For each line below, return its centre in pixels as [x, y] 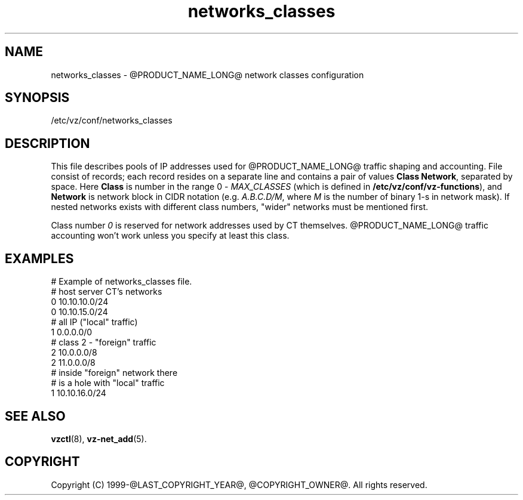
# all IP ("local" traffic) [94, 322]
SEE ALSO [35, 416]
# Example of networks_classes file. [121, 282]
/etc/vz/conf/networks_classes [112, 121]
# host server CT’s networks [107, 292]
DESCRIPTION [47, 143]
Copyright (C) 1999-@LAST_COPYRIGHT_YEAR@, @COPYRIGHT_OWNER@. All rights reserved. [239, 484]
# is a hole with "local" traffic [108, 383]
